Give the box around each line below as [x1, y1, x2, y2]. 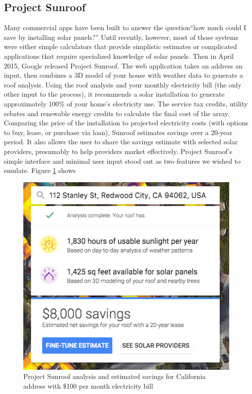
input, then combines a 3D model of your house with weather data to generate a [4, 70, 243, 80]
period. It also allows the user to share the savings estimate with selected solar [4, 137, 238, 147]
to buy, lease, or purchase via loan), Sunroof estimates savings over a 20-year [4, 127, 233, 137]
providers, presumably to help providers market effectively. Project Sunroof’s [4, 146, 233, 156]
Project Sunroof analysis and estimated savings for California [23, 371, 206, 381]
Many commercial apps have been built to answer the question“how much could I [4, 22, 246, 33]
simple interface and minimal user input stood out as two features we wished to [4, 155, 241, 166]
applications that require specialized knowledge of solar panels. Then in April [4, 51, 234, 61]
